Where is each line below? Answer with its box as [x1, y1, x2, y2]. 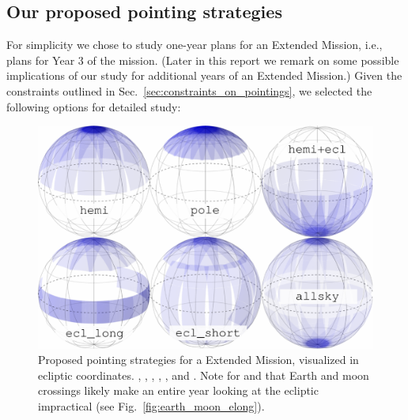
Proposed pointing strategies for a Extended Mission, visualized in [38, 351, 359, 368]
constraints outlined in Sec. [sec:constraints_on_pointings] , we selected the [6, 82, 372, 99]
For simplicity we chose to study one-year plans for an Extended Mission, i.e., [6, 36, 383, 53]
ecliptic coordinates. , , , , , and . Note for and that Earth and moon [38, 366, 369, 383]
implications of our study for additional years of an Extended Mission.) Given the [6, 67, 402, 84]
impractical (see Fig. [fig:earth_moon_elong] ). [38, 397, 265, 414]
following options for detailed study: [6, 98, 181, 114]
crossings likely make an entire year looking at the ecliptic [38, 382, 319, 399]
